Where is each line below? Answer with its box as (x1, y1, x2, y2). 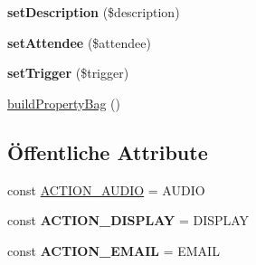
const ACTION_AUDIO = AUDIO (7, 180, 205, 199)
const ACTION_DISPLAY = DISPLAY (7, 211, 250, 230)
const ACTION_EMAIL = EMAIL (7, 241, 220, 260)
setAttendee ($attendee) (7, 33, 151, 52)
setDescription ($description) (7, 3, 180, 21)
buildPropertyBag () (7, 93, 120, 112)
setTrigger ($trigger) (7, 63, 129, 82)
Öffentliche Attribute (7, 137, 208, 166)
